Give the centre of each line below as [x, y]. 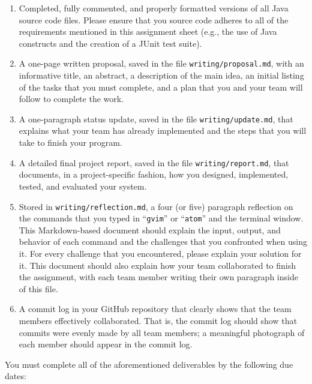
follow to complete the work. [71, 99]
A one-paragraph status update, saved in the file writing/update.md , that [156, 118]
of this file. [38, 288]
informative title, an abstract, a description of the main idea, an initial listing [161, 75]
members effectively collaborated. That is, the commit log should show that [158, 320]
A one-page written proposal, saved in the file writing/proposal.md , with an [161, 63]
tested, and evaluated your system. [83, 186]
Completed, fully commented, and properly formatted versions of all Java [154, 8]
